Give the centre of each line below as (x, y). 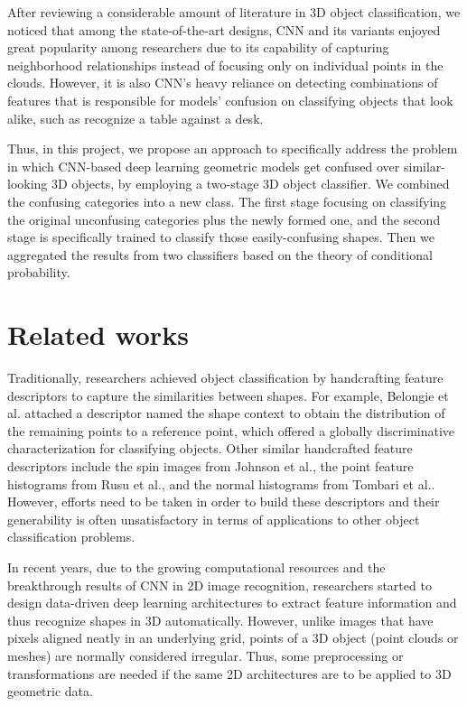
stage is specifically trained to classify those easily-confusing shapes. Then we (221, 237)
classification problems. (71, 537)
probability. (39, 272)
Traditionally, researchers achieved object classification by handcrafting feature (225, 378)
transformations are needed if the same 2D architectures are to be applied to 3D (229, 673)
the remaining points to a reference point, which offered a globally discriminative (231, 430)
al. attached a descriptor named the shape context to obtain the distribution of (226, 413)
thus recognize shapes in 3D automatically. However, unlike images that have (220, 620)
